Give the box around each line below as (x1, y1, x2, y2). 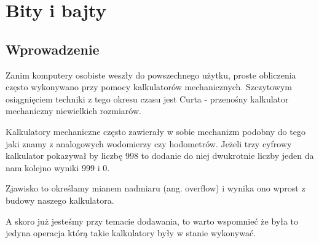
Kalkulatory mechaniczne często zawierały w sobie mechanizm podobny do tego (6, 125, 305, 137)
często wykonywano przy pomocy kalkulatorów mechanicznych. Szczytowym (6, 80, 293, 93)
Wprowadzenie (6, 39, 100, 58)
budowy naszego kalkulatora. (6, 193, 114, 206)
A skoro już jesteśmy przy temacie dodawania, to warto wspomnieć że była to (6, 214, 298, 227)
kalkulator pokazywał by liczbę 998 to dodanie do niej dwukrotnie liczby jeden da (6, 149, 314, 162)
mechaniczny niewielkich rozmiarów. (6, 104, 141, 117)
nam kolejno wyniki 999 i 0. (6, 161, 110, 174)
